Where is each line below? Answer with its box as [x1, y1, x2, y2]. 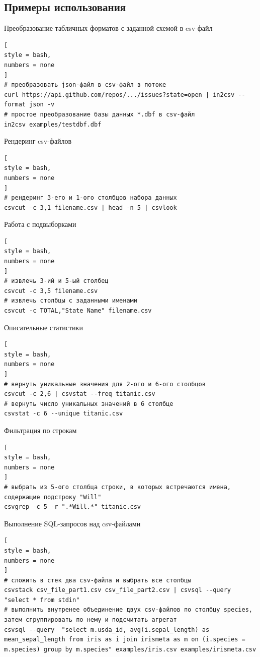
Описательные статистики [4, 322, 83, 332]
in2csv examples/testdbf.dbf [4, 121, 102, 128]
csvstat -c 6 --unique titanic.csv [4, 410, 123, 417]
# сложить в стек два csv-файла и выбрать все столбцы [4, 576, 192, 584]
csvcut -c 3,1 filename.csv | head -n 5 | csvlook [4, 204, 177, 211]
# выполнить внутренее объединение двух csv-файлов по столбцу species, [4, 606, 252, 614]
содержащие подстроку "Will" [4, 493, 102, 501]
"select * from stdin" [4, 596, 80, 604]
